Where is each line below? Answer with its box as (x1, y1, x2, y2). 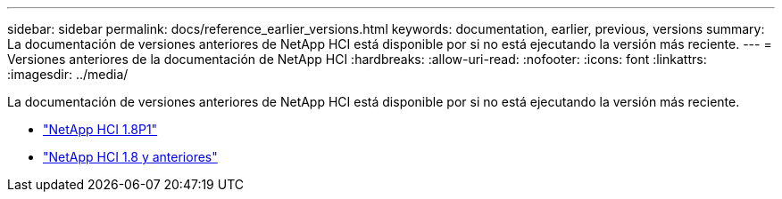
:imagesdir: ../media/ (7, 67, 129, 82)
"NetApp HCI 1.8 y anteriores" (43, 149, 218, 164)
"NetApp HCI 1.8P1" (43, 122, 158, 137)
